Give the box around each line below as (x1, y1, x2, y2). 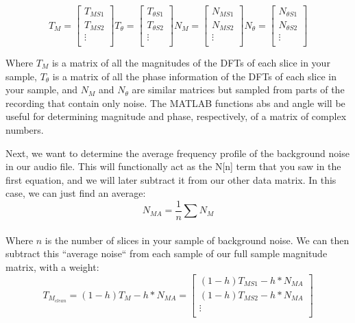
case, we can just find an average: (5, 186, 146, 200)
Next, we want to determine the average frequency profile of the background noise (5, 145, 350, 160)
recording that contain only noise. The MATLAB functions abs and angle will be (5, 95, 345, 110)
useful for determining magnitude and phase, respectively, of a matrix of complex (5, 109, 347, 123)
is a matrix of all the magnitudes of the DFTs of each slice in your (51, 56, 330, 70)
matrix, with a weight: (5, 260, 99, 274)
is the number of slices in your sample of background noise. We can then (45, 232, 350, 247)
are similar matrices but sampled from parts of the (132, 82, 345, 97)
